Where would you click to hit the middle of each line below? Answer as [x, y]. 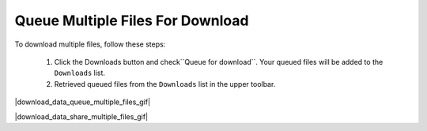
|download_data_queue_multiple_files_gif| [82, 102]
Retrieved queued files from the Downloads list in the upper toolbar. [165, 84]
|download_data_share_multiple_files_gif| [81, 116]
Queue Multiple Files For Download [132, 21]
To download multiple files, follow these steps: [90, 44]
